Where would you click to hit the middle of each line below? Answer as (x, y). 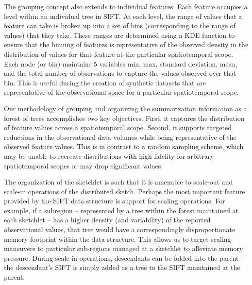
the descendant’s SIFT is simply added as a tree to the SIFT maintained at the (122, 267)
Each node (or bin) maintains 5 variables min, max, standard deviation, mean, (121, 63)
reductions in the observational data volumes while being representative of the (120, 137)
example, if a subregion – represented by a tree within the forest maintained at (121, 210)
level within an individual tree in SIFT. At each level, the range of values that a (123, 16)
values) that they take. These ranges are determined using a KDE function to (119, 35)
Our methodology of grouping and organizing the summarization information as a (126, 108)
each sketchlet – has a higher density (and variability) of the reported (107, 220)
